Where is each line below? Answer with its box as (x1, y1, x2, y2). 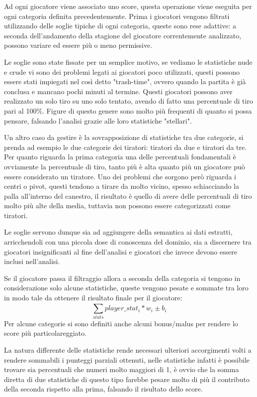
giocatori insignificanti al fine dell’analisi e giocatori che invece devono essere (4, 246, 238, 257)
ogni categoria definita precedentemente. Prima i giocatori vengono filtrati (4, 10, 230, 21)
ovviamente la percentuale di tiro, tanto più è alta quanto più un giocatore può (4, 161, 245, 171)
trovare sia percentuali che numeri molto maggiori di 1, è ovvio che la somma (4, 364, 239, 375)
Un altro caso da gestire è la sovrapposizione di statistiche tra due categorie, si (4, 132, 244, 142)
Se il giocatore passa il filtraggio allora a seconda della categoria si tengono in (4, 272, 241, 283)
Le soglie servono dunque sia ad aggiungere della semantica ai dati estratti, (4, 227, 233, 237)
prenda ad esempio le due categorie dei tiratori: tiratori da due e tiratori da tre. (4, 141, 247, 152)
